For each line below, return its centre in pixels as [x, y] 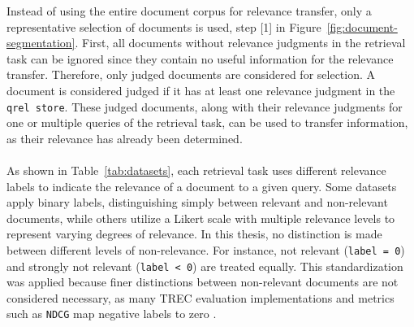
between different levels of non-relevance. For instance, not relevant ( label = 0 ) [206, 249]
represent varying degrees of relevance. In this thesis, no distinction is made [194, 234]
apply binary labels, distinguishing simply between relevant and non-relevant [197, 202]
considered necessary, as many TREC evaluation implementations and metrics [201, 297]
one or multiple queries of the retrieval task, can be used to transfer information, [207, 122]
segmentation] [41, 43]
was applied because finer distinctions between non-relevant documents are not [203, 282]
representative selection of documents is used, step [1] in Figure [164, 26]
